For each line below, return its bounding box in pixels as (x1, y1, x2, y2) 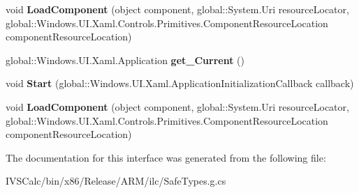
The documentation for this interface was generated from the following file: (6, 150, 326, 164)
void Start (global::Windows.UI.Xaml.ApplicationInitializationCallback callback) (6, 76, 354, 91)
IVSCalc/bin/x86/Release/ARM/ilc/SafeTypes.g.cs (6, 173, 226, 188)
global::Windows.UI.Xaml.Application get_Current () (6, 52, 244, 67)
